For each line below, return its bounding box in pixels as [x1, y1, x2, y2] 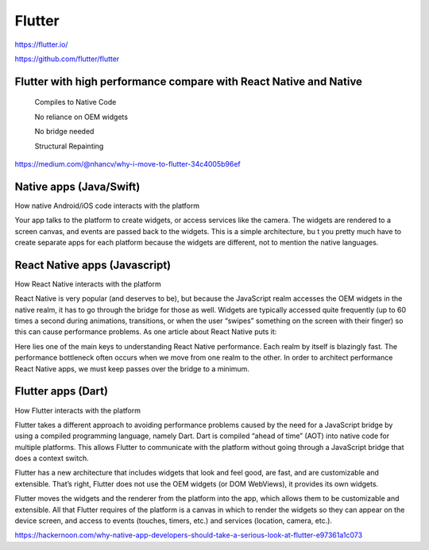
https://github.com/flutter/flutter [14, 54, 120, 63]
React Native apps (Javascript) [14, 258, 172, 271]
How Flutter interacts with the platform [14, 406, 141, 415]
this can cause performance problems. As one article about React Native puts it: [14, 327, 277, 337]
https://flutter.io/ [14, 40, 68, 49]
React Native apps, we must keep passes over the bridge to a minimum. [14, 363, 250, 373]
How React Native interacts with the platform [14, 279, 162, 289]
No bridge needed [34, 127, 95, 137]
